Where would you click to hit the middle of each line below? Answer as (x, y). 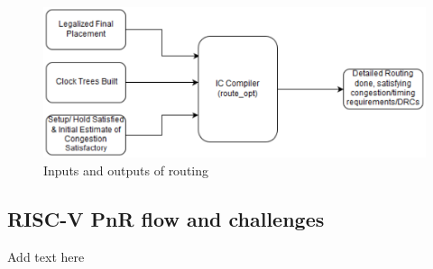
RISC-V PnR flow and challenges (166, 218)
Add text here (46, 256)
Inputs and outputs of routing (126, 170)
